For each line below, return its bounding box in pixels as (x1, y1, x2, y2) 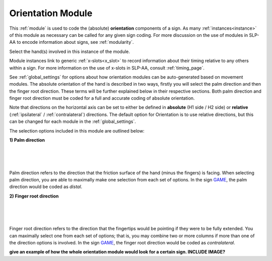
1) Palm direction (9, 137, 45, 143)
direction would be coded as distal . (9, 184, 83, 190)
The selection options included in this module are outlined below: (9, 127, 145, 134)
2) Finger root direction (9, 193, 59, 199)
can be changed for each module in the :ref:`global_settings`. (9, 118, 136, 124)
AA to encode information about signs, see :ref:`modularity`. (9, 39, 134, 45)
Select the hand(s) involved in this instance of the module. (9, 48, 130, 54)
